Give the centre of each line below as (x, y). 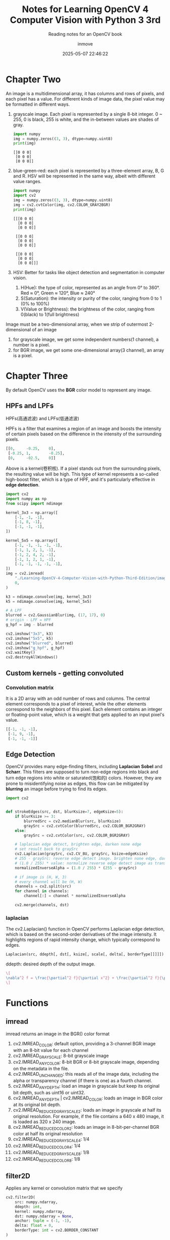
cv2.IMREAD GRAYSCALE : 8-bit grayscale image (61, 1056)
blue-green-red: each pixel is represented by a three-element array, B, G (89, 171)
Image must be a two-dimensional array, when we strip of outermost (77, 324)
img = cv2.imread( (25, 573)
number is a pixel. (31, 344)
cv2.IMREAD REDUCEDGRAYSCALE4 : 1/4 (51, 1140)
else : (21, 830)
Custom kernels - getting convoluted (65, 673)
